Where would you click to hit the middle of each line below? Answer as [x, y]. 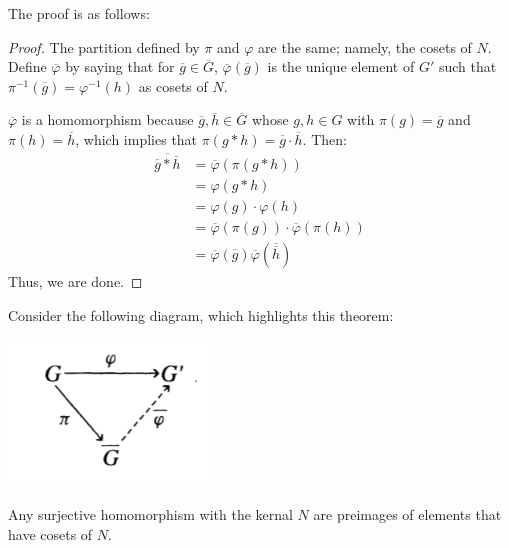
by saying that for [120, 66]
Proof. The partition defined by [104, 46]
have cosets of [50, 533]
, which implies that [136, 138]
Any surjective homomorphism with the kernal [150, 513]
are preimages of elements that [407, 513]
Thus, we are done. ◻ [75, 281]
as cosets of [173, 85]
